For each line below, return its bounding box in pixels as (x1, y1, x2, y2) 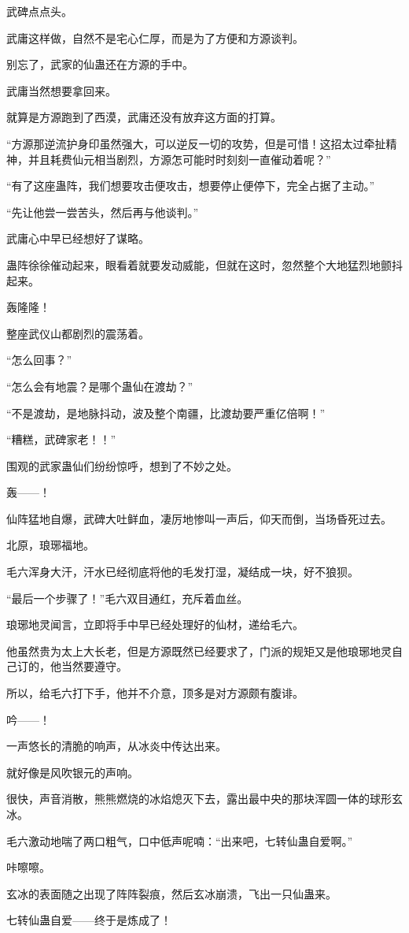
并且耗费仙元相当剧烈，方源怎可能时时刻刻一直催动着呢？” (28, 151, 331, 167)
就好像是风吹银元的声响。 (6, 764, 138, 780)
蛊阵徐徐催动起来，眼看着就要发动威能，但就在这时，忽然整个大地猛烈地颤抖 (6, 256, 403, 273)
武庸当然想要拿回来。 (6, 82, 116, 99)
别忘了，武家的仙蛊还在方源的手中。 (6, 56, 193, 72)
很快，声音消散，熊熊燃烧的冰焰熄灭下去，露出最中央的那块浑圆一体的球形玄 (6, 790, 403, 807)
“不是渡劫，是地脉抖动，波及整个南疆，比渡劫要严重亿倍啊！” (6, 404, 326, 421)
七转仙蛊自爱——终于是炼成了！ (6, 912, 171, 928)
